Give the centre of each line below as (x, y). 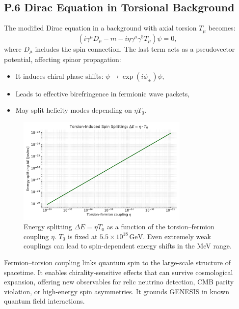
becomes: (222, 28)
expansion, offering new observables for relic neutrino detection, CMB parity (119, 282)
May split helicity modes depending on (74, 110)
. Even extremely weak (177, 236)
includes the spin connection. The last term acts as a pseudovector (135, 48)
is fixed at (83, 236)
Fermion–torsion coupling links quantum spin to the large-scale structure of (118, 263)
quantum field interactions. (44, 301)
